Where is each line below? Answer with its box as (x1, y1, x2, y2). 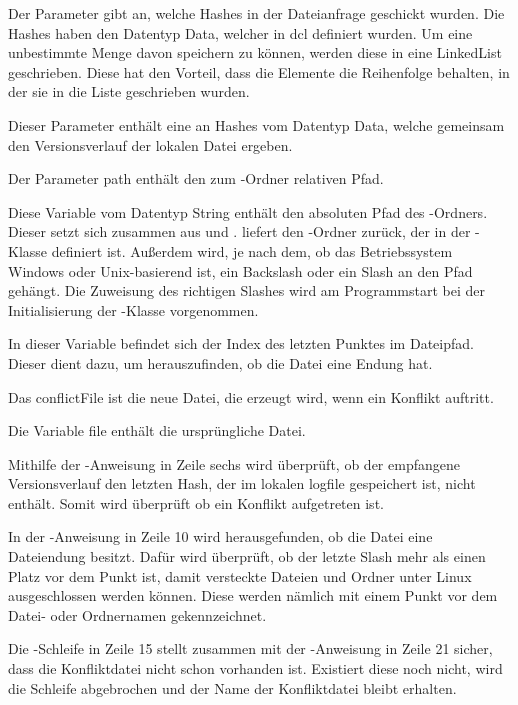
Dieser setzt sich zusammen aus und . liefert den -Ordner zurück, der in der (8, 221, 471, 242)
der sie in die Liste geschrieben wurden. (8, 81, 250, 102)
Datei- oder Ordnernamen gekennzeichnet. (8, 604, 267, 625)
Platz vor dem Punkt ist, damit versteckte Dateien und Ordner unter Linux (8, 565, 472, 586)
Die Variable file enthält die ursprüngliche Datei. (8, 420, 306, 441)
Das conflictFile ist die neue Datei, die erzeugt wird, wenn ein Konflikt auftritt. (8, 386, 494, 407)
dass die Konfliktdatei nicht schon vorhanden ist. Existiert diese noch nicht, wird (8, 658, 503, 679)
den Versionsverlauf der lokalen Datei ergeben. (8, 134, 293, 155)
